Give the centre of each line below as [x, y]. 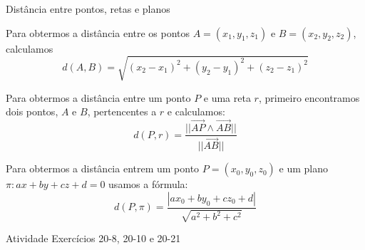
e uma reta [227, 97]
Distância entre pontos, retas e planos [88, 9]
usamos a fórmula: [148, 184]
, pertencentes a [122, 111]
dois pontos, [32, 111]
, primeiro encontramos [309, 97]
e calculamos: [196, 111]
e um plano [303, 168]
